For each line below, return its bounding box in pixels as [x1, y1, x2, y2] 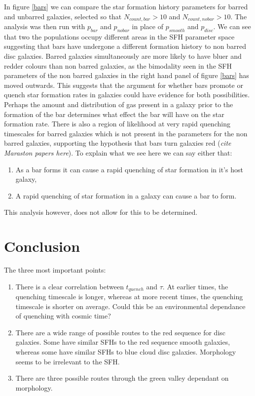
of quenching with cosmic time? [15, 311, 111, 321]
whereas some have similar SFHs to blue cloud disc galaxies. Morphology [15, 347, 236, 357]
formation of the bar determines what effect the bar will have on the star [4, 109, 224, 119]
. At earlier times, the [162, 281, 228, 291]
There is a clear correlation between [15, 281, 124, 291]
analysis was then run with [4, 21, 85, 32]
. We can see [213, 21, 251, 32]
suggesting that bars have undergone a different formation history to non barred [4, 41, 247, 51]
